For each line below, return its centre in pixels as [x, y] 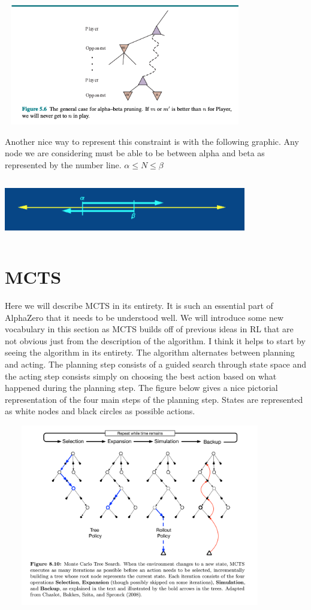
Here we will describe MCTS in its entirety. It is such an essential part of [139, 306]
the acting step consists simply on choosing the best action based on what [141, 376]
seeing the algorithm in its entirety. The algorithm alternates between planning [150, 352]
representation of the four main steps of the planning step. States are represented [154, 399]
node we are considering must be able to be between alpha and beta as [135, 153]
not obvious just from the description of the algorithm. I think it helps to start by [155, 340]
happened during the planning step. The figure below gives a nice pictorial [141, 388]
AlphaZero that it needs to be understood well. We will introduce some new [144, 317]
